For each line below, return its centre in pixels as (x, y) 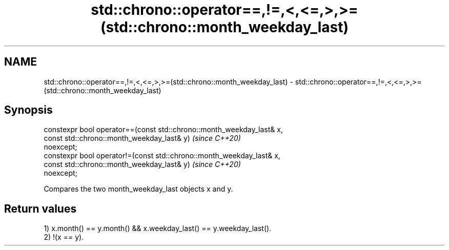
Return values (40, 209)
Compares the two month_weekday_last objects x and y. (138, 189)
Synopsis (28, 110)
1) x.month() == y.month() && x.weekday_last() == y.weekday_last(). (158, 228)
